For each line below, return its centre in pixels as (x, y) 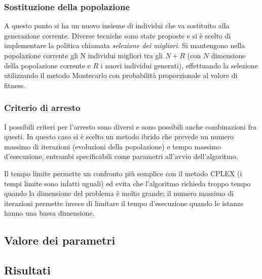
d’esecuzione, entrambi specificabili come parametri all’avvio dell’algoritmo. (121, 156)
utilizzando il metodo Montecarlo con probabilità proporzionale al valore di (121, 75)
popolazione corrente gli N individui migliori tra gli (84, 55)
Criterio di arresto (42, 108)
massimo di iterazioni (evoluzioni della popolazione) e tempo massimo (113, 146)
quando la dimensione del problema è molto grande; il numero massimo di (119, 193)
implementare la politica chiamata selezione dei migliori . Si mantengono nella (125, 45)
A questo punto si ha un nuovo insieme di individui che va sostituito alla (117, 26)
